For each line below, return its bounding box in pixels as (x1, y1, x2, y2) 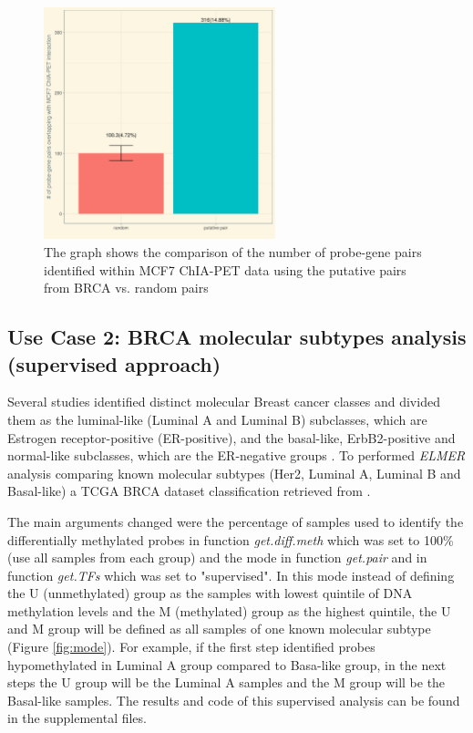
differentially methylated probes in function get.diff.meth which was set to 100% (7, 530, 454, 549)
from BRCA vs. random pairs (44, 278, 209, 297)
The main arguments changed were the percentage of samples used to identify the (7, 511, 464, 531)
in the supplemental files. (7, 708, 147, 728)
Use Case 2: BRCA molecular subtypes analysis (7, 323, 467, 351)
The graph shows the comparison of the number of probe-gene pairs (44, 242, 422, 261)
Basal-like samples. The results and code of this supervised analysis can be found (7, 690, 460, 709)
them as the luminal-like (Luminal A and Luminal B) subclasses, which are (7, 409, 427, 428)
